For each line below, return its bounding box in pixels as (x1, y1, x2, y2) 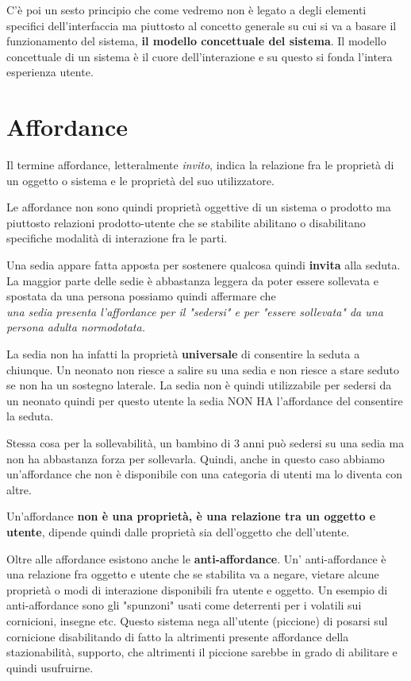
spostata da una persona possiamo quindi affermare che (6, 288, 276, 304)
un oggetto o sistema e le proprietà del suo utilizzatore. (6, 172, 275, 188)
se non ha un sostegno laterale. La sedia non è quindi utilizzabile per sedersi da (6, 377, 392, 393)
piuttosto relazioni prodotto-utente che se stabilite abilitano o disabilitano (6, 214, 366, 230)
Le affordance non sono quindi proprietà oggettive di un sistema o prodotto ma (6, 199, 391, 215)
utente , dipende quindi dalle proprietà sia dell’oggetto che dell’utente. (6, 523, 350, 540)
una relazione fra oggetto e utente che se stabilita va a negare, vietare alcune (6, 566, 379, 582)
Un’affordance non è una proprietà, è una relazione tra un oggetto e (6, 508, 376, 524)
